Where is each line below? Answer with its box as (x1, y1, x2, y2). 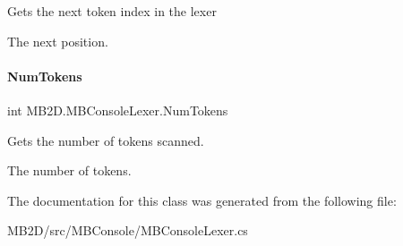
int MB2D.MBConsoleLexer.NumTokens (7, 100, 228, 119)
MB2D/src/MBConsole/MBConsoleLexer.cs (7, 221, 248, 240)
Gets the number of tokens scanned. (7, 131, 204, 149)
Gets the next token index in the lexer (7, 2, 217, 20)
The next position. (7, 31, 108, 50)
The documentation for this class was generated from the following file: (7, 191, 397, 209)
